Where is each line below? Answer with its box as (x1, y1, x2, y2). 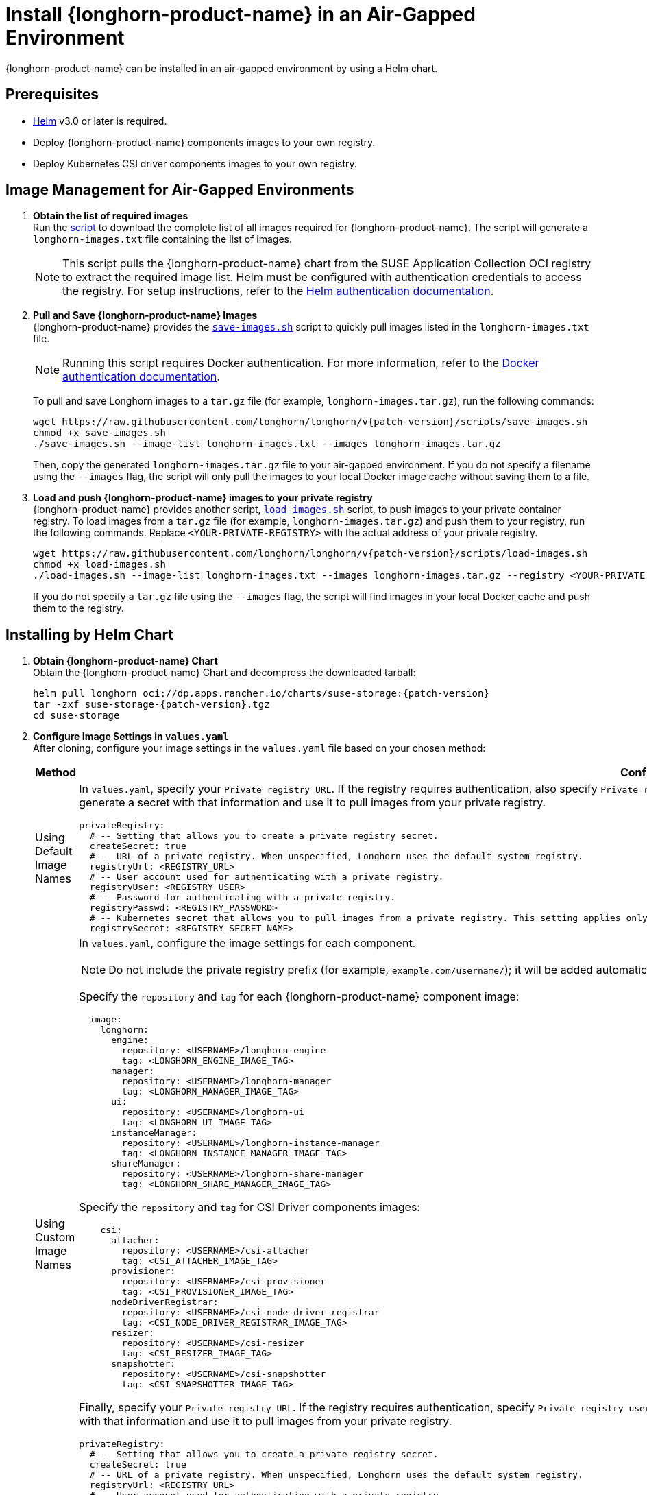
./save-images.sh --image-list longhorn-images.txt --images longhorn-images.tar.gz (33, 438, 501, 450)
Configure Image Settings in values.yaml (33, 730, 229, 743)
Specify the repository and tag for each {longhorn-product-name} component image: (79, 990, 520, 1004)
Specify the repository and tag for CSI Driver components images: (79, 1200, 420, 1215)
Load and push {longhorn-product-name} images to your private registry (33, 492, 373, 504)
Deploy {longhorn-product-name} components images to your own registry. (33, 136, 376, 148)
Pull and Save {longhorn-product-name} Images (33, 309, 258, 322)
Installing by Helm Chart (5, 625, 174, 643)
